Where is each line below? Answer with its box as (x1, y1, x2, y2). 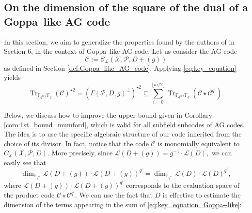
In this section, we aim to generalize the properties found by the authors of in (4, 36, 235, 46)
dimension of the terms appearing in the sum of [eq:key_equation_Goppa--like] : (4, 199, 242, 209)
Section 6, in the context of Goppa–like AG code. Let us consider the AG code (4, 46, 237, 56)
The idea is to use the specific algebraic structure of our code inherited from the (4, 129, 242, 139)
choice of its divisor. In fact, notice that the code (4, 138, 149, 148)
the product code (4, 190, 55, 200)
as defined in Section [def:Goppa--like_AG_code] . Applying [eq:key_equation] (4, 62, 236, 73)
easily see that (4, 157, 46, 167)
